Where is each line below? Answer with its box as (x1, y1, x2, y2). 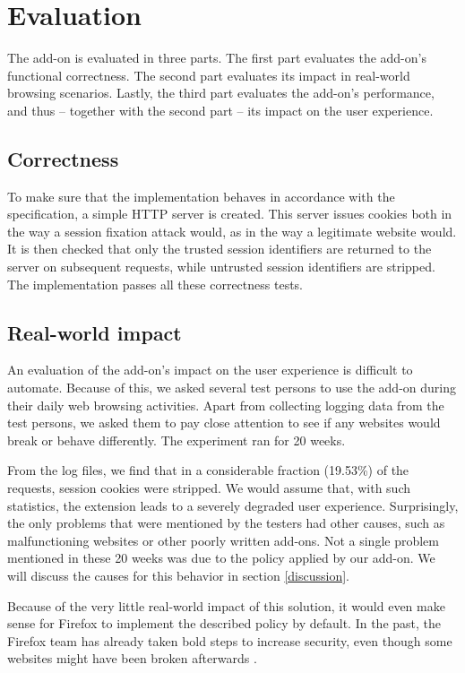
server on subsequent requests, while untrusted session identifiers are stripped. (7, 257, 435, 276)
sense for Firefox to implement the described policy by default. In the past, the (7, 614, 442, 633)
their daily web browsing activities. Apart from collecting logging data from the (7, 395, 444, 414)
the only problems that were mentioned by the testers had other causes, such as (7, 513, 445, 532)
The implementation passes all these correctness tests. (7, 274, 304, 293)
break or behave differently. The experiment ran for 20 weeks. (7, 430, 346, 449)
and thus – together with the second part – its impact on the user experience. (7, 100, 434, 119)
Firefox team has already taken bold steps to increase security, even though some (7, 631, 452, 650)
